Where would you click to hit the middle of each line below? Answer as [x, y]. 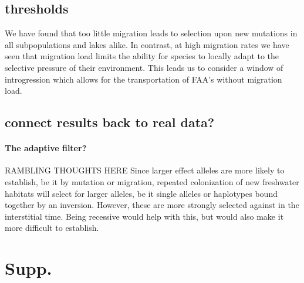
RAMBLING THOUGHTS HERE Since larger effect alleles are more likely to [145, 170]
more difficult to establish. [52, 228]
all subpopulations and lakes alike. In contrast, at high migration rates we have [147, 44]
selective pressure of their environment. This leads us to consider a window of [144, 67]
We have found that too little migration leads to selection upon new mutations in [151, 33]
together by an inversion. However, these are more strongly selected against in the [152, 205]
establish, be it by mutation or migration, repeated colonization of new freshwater [152, 181]
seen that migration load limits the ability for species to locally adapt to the [142, 56]
